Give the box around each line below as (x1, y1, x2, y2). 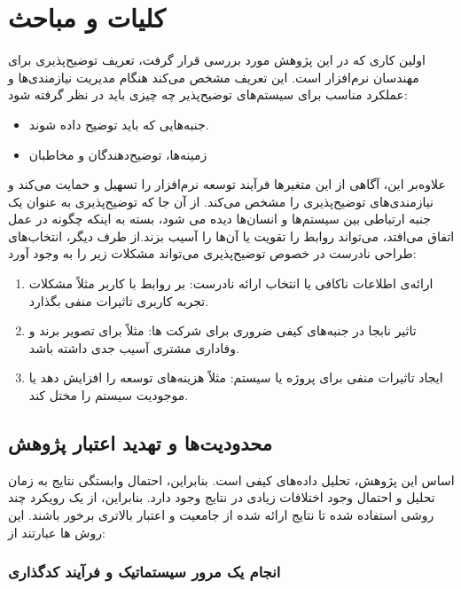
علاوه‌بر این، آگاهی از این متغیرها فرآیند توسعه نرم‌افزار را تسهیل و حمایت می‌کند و (8, 175, 446, 193)
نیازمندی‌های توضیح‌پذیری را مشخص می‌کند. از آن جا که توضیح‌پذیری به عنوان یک (8, 192, 434, 210)
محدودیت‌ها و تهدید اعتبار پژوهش (8, 429, 272, 457)
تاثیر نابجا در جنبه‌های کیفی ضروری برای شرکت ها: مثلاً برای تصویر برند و (28, 321, 417, 340)
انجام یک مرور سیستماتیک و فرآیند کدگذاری (8, 561, 281, 583)
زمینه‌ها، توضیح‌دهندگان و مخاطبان (28, 145, 207, 163)
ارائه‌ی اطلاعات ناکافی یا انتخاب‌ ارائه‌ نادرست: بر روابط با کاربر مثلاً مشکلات (28, 274, 434, 293)
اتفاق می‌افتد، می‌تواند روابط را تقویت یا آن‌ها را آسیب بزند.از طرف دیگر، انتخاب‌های (8, 226, 455, 245)
